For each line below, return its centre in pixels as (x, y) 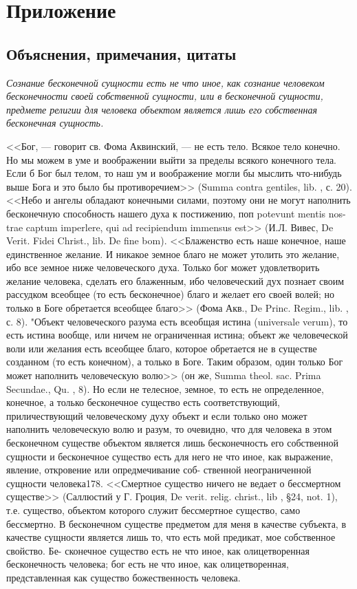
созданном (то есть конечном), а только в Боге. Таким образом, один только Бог (175, 362)
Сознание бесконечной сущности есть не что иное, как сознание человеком (165, 82)
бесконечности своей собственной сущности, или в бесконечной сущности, (165, 96)
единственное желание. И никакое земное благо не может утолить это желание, (173, 254)
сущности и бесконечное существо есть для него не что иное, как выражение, (170, 456)
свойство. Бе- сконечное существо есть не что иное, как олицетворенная (158, 550)
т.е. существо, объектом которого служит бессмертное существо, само (153, 510)
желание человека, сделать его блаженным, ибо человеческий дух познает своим (175, 280)
